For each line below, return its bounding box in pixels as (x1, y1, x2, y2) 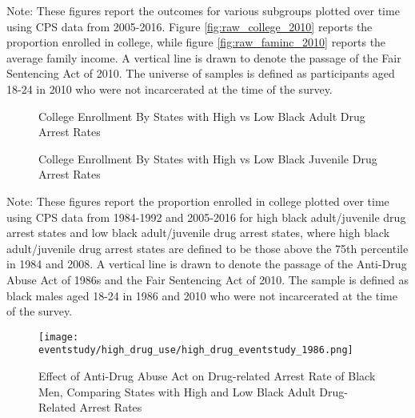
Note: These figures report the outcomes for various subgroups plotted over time (6, 2, 400, 18)
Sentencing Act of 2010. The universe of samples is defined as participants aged (6, 65, 395, 82)
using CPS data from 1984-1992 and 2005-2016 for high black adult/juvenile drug (6, 208, 406, 225)
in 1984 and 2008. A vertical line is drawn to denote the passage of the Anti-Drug (6, 255, 407, 272)
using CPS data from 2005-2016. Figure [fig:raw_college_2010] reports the (6, 18, 373, 34)
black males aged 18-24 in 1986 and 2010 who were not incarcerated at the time (6, 287, 397, 303)
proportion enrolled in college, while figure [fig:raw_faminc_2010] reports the (6, 34, 386, 50)
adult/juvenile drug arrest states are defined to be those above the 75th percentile (6, 239, 409, 256)
